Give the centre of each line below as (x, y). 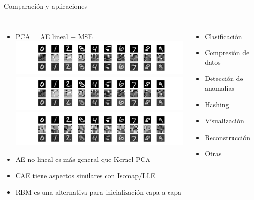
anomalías (220, 88)
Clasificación (223, 36)
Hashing (217, 104)
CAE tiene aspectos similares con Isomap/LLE (85, 175)
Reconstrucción (227, 137)
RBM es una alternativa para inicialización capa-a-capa (98, 191)
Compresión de (227, 52)
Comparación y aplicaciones (46, 6)
